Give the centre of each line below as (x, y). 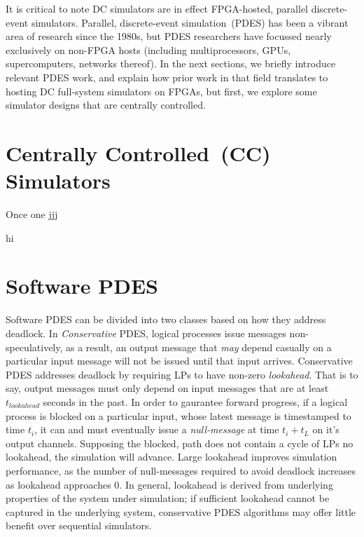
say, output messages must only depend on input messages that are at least (167, 388)
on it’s (326, 429)
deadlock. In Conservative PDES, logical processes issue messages (146, 333)
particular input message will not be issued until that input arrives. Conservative (179, 361)
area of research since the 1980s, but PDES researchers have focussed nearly (169, 36)
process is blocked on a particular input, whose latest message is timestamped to (178, 415)
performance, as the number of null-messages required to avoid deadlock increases (181, 470)
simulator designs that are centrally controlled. (106, 105)
